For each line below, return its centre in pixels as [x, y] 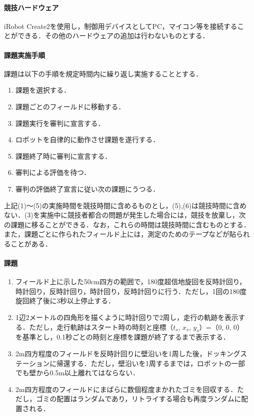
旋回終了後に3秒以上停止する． [65, 301]
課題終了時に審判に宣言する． [63, 156]
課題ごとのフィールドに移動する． [70, 106]
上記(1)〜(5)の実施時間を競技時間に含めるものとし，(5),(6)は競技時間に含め [125, 205]
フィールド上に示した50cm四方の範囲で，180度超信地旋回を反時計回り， [131, 281]
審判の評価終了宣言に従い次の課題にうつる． [87, 188]
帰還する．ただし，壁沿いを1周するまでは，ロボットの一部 [151, 363]
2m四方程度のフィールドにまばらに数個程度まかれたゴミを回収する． [126, 389]
